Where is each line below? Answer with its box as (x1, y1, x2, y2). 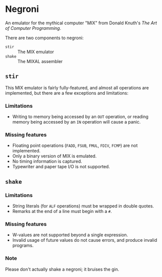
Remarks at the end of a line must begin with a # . (12, 208, 112, 214)
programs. (12, 242, 34, 249)
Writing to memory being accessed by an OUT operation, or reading (12, 114, 149, 120)
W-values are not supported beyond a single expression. (12, 232, 128, 238)
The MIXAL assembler (17, 58, 63, 64)
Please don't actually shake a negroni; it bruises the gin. (5, 266, 119, 272)
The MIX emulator (17, 49, 54, 55)
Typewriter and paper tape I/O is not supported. (12, 164, 110, 170)
